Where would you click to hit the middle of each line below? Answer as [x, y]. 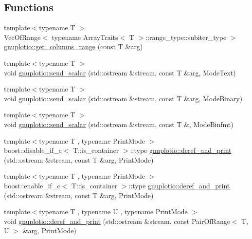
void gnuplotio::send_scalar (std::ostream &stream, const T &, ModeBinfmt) [119, 124]
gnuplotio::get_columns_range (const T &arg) [73, 46]
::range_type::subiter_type [186, 37]
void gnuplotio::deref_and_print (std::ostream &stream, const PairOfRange [117, 221]
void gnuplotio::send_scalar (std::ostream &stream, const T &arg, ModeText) [120, 72]
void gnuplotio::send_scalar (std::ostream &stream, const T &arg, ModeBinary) [123, 98]
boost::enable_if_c [32, 185]
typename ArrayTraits [85, 37]
